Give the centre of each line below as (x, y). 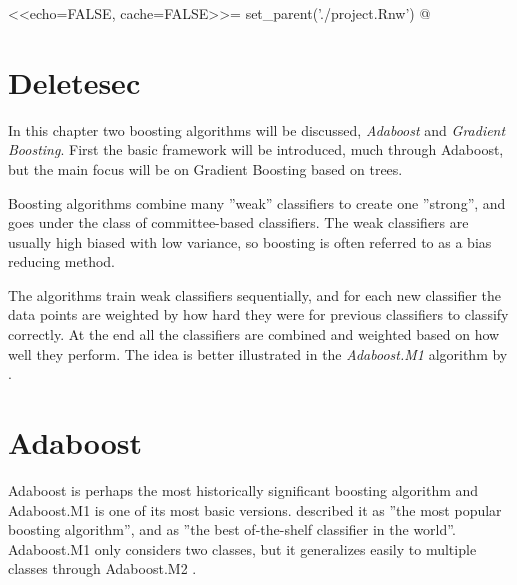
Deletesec (74, 81)
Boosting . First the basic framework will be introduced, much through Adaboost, (256, 149)
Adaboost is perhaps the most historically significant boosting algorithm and (243, 489)
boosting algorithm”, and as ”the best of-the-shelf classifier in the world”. (232, 529)
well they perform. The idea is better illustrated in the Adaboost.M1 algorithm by (258, 353)
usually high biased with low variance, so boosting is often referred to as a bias (250, 241)
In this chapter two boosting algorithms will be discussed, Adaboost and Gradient (257, 129)
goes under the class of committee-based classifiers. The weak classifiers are (238, 222)
